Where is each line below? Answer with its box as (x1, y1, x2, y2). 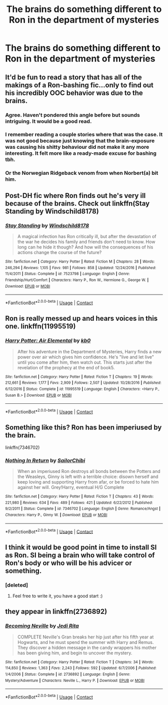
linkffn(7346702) (5, 444, 40, 450)
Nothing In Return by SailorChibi (5, 457, 85, 464)
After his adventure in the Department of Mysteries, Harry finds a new (17, 348, 161, 354)
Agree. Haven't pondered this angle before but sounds (5, 111, 140, 118)
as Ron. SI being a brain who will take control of (5, 551, 155, 559)
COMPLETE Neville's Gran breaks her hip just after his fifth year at (17, 634, 154, 640)
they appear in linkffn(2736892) (5, 607, 107, 616)
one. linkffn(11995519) (5, 322, 76, 331)
